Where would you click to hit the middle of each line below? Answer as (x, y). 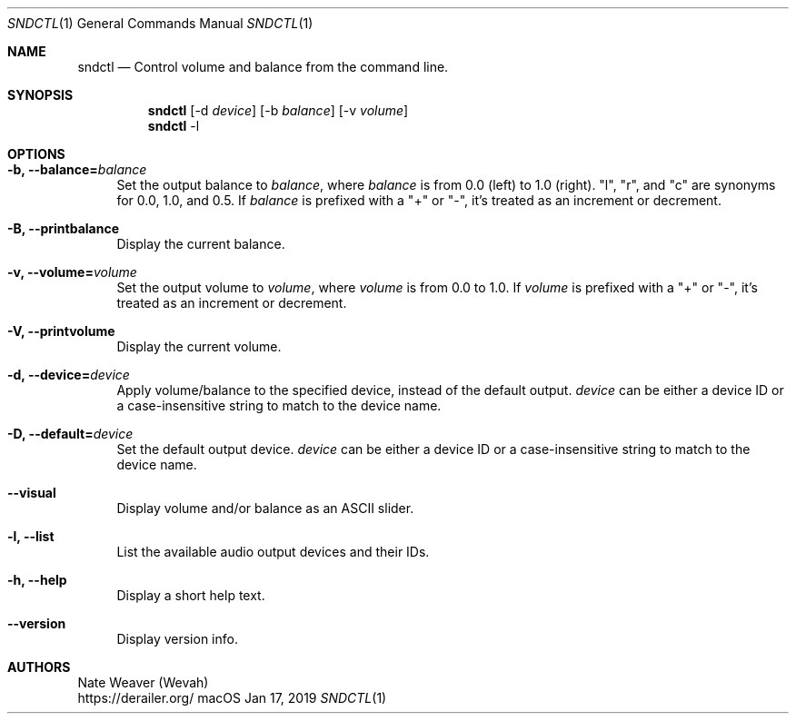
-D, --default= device (70, 434)
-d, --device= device (69, 375)
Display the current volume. (199, 346)
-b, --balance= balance (77, 169)
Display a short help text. (191, 595)
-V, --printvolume (61, 331)
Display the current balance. (201, 244)
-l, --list (31, 536)
